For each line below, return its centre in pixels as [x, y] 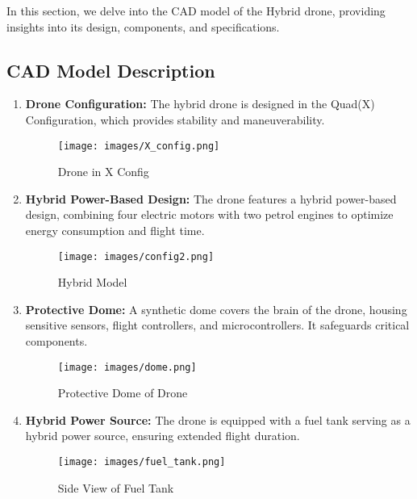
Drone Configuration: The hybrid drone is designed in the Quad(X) [200, 104]
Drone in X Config [103, 172]
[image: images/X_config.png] [139, 146]
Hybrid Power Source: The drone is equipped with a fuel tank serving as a [218, 419]
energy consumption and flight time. [115, 231]
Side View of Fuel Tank [116, 487]
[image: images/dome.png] [127, 367]
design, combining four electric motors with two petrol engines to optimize [209, 214]
